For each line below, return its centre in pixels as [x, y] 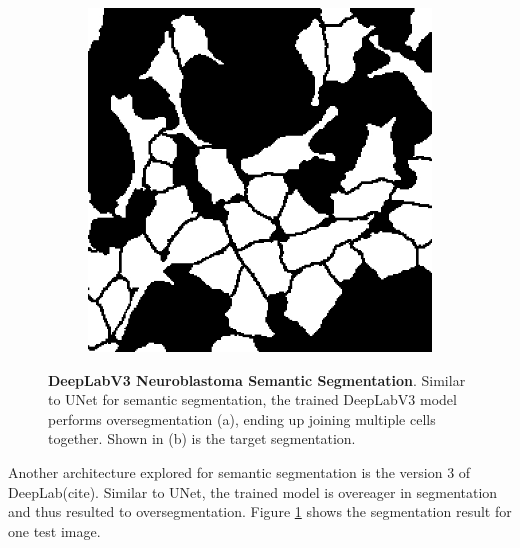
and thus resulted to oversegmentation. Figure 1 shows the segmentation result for [260, 511]
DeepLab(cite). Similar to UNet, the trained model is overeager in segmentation [253, 491]
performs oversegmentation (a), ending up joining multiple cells [242, 418]
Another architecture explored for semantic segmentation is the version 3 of [239, 471]
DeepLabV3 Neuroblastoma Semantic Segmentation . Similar [257, 379]
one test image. [54, 530]
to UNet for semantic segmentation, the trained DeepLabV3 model [252, 399]
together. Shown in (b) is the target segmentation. [202, 438]
